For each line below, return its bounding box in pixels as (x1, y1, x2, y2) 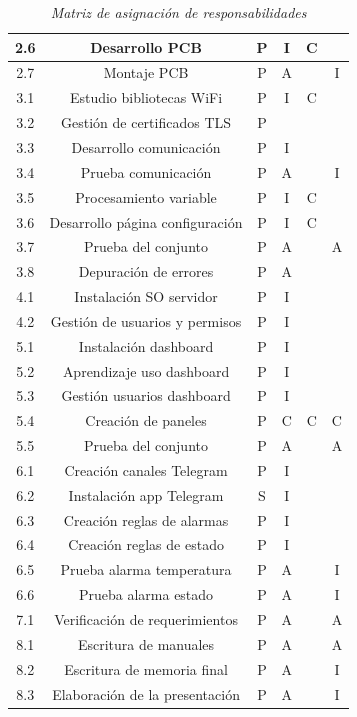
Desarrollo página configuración (49, 211, 243, 232)
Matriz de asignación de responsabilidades (50, 2, 307, 22)
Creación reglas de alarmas (63, 509, 229, 530)
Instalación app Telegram (68, 484, 224, 505)
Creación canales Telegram (64, 459, 228, 480)
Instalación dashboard (78, 335, 214, 356)
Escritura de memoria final (64, 658, 228, 679)
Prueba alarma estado (78, 584, 214, 605)
